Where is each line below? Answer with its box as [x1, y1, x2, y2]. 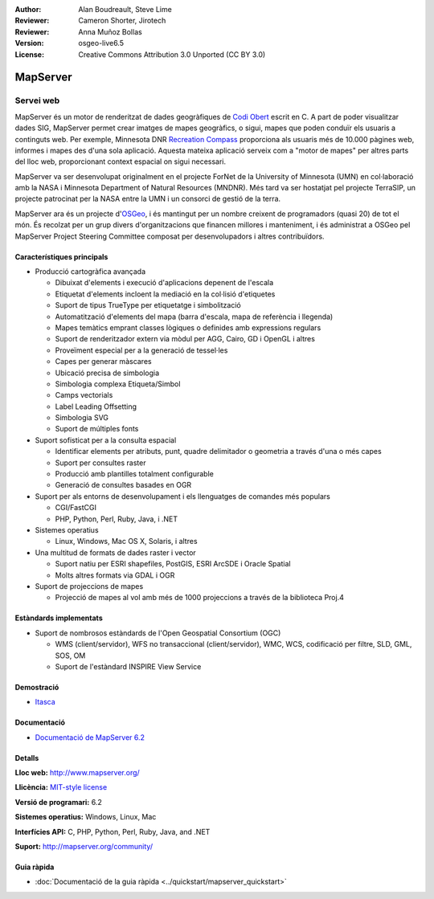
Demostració [14, 682, 59, 692]
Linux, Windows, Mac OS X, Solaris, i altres [55, 537, 198, 546]
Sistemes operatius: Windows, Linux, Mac [14, 812, 157, 822]
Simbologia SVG [55, 413, 108, 423]
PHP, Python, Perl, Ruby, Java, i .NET [55, 514, 178, 524]
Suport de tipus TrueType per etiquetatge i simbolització [55, 300, 241, 310]
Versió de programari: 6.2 [14, 797, 102, 807]
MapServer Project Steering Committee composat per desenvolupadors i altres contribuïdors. [14, 231, 325, 241]
